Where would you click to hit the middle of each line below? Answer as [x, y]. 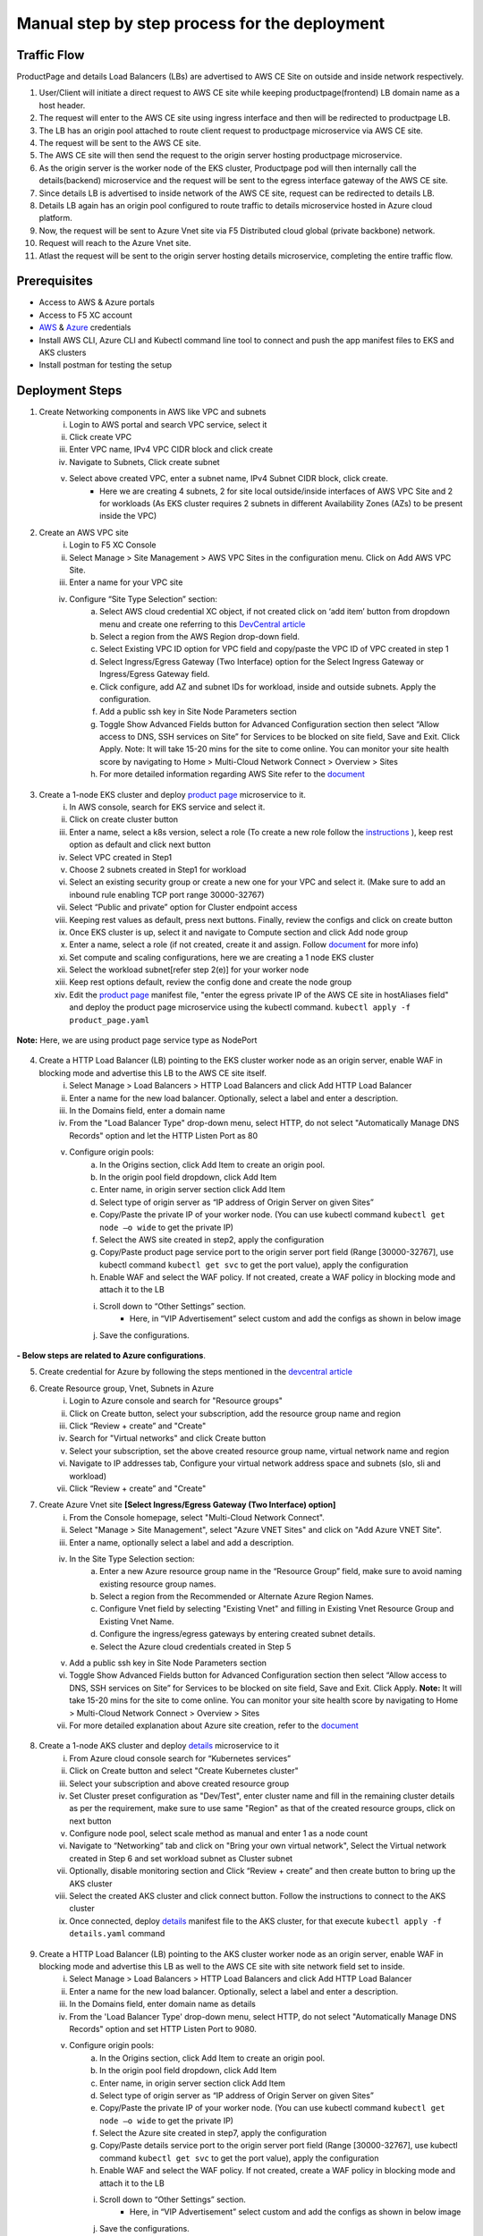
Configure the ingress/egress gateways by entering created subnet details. [237, 1634]
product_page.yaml [110, 1020]
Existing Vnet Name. [137, 1621]
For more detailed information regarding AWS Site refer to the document [233, 775]
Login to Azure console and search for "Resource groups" [176, 1401]
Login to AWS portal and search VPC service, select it [168, 424]
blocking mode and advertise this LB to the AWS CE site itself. [153, 1072]
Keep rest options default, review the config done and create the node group [211, 982]
